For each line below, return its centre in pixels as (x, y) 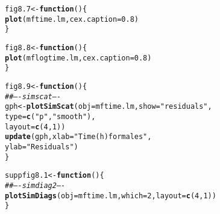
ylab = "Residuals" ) (42, 147)
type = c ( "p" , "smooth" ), (50, 116)
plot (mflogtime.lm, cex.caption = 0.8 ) (78, 58)
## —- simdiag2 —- (35, 185)
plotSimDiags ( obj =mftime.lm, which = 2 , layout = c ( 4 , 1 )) (111, 196)
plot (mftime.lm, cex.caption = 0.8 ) (72, 19)
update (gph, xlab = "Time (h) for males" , (78, 137)
